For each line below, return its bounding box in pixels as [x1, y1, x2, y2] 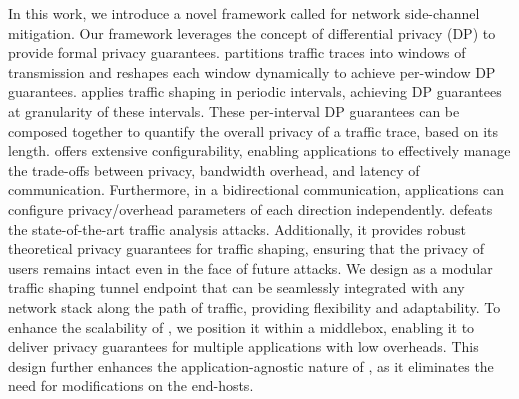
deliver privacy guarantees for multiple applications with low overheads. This [8, 336, 479, 357]
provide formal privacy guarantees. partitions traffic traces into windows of [8, 42, 466, 63]
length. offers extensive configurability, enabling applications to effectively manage [8, 140, 511, 161]
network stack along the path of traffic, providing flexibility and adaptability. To [8, 296, 501, 317]
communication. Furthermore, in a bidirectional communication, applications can [8, 179, 504, 200]
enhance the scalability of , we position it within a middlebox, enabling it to [8, 316, 475, 337]
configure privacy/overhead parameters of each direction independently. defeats [8, 198, 493, 219]
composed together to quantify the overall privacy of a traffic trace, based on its [8, 120, 499, 141]
